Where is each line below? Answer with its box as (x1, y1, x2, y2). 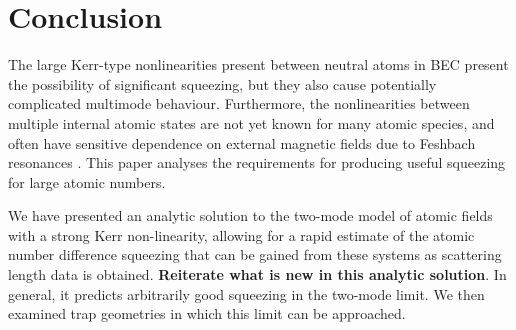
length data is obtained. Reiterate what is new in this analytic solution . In (8, 264, 507, 285)
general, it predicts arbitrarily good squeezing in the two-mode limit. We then (8, 283, 485, 304)
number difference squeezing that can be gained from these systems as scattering (8, 244, 502, 265)
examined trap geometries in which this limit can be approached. (8, 303, 406, 324)
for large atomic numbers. (8, 171, 166, 192)
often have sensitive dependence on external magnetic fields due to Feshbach (8, 132, 476, 153)
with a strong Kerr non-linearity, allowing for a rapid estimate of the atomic (8, 224, 475, 245)
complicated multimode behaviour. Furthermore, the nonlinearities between (8, 93, 470, 114)
